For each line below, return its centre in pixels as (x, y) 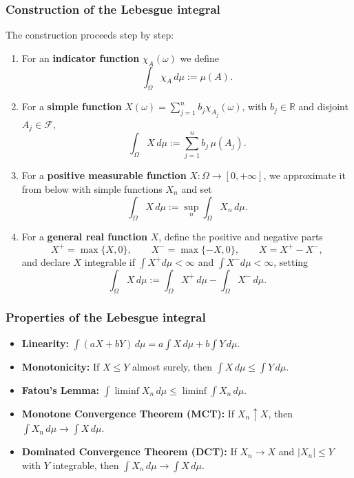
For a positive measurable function (104, 175)
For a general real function (84, 237)
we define (199, 58)
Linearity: (45, 343)
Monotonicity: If (61, 366)
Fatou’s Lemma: (61, 389)
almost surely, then (172, 366)
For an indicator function (81, 58)
